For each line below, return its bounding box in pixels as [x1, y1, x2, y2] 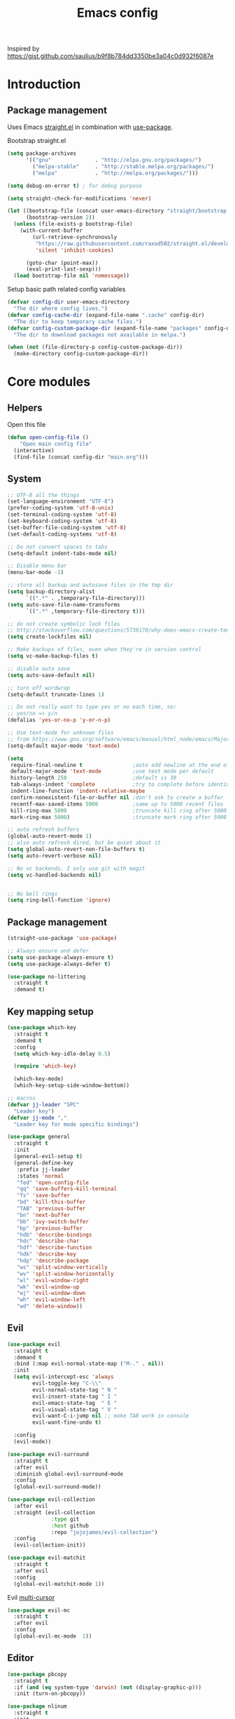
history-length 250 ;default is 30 [10, 775, 177, 782]
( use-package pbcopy [7, 1671, 68, 1678]
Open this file [7, 421, 46, 429]
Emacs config [76, 5, 159, 21]
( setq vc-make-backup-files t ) [7, 653, 99, 660]
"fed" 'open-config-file [16, 1179, 90, 1186]
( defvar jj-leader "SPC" [7, 1101, 80, 1108]
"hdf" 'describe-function [16, 1244, 92, 1251]
